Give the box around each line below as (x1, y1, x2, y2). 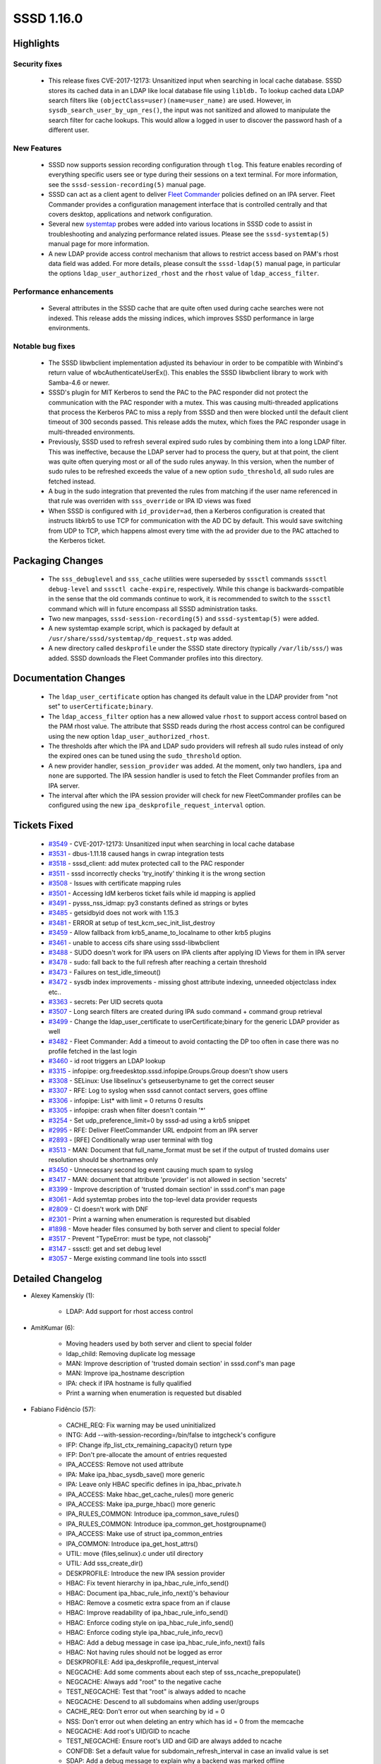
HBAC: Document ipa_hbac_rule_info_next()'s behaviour (66, 1588, 229, 1597)
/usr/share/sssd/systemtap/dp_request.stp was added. (48, 634, 233, 642)
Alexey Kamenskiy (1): (30, 1291, 95, 1300)
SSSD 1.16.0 (13, 11, 83, 26)
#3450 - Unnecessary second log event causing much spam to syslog (48, 1165, 253, 1174)
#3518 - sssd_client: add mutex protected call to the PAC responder (48, 859, 245, 868)
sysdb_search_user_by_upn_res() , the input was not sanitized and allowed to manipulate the (48, 106, 331, 114)
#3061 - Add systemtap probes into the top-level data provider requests (48, 1195, 258, 1203)
